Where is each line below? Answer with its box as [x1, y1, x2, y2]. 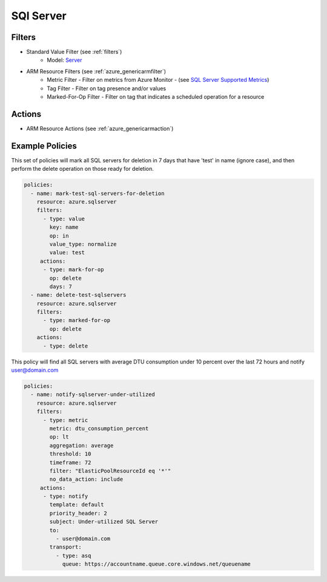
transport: [49, 544, 82, 551]
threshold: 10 [49, 451, 91, 457]
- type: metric [43, 417, 88, 423]
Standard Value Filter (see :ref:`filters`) [26, 48, 122, 56]
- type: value [43, 215, 85, 222]
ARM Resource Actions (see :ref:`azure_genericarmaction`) [26, 125, 174, 132]
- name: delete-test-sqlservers [30, 291, 127, 299]
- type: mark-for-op [43, 266, 104, 273]
